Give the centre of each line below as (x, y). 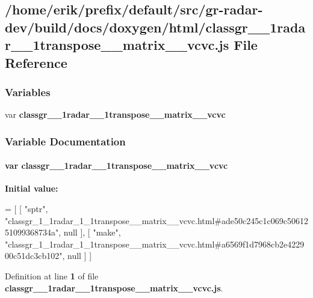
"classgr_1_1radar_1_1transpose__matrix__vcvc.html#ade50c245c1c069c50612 (156, 220)
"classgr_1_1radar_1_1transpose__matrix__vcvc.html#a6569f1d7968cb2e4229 (155, 244)
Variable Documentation (65, 141)
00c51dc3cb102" (34, 256)
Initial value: (32, 188)
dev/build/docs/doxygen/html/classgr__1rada (155, 27)
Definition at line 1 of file (52, 275)
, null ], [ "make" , (90, 232)
